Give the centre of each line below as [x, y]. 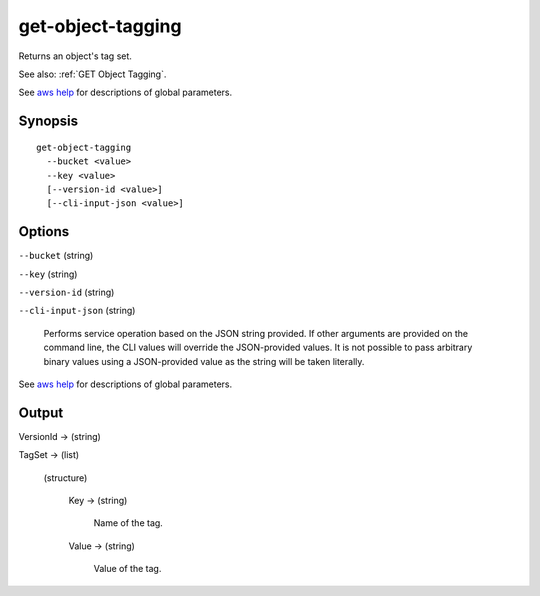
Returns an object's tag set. [75, 56]
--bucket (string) [56, 256]
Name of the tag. [128, 523]
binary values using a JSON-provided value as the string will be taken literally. [204, 361]
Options [44, 231]
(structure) [65, 477]
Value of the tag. [127, 569]
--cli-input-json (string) [77, 311]
